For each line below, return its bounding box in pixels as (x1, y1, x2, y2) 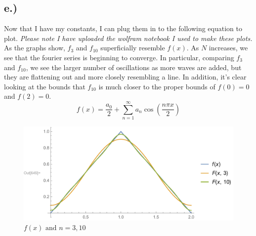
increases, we (209, 42, 248, 53)
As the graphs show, (4, 42, 65, 53)
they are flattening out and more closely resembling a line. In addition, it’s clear (4, 72, 247, 82)
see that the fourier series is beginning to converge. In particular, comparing (4, 52, 234, 62)
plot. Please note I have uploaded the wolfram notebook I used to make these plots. (4, 33, 253, 43)
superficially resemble (100, 42, 165, 53)
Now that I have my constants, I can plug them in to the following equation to (4, 23, 242, 34)
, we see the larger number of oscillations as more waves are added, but (26, 62, 242, 72)
